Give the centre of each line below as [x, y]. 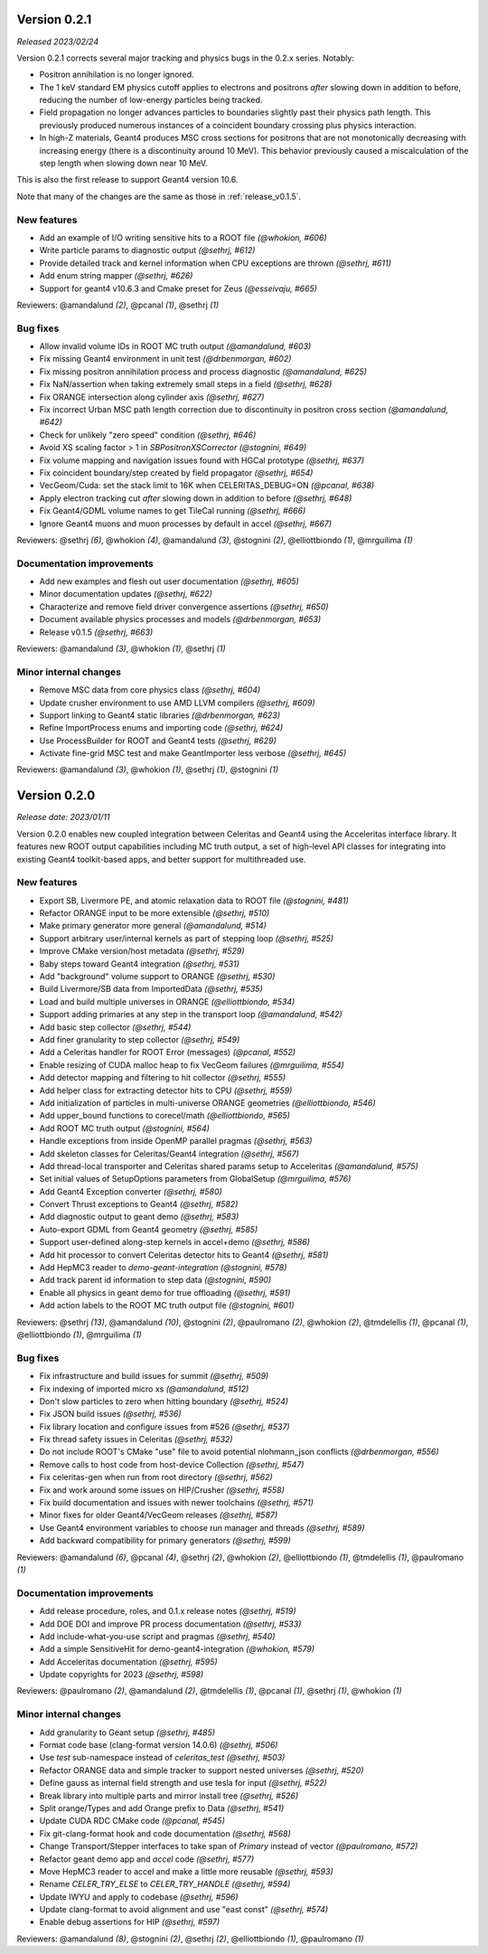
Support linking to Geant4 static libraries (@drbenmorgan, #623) [160, 715]
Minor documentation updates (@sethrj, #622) [126, 594]
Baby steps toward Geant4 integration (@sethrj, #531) [139, 964]
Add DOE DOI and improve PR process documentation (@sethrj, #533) [170, 1624]
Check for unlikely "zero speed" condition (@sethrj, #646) [148, 435]
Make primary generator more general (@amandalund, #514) [153, 926]
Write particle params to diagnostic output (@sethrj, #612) [147, 250]
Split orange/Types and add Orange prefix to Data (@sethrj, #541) [162, 1808]
